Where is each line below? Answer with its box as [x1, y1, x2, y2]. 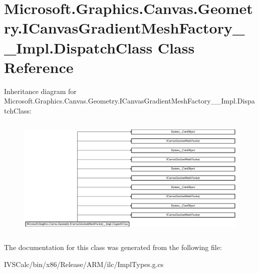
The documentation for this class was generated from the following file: [4, 242, 222, 252]
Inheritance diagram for [4, 85, 77, 96]
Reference [4, 56, 74, 77]
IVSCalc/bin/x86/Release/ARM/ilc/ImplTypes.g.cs [4, 258, 164, 269]
